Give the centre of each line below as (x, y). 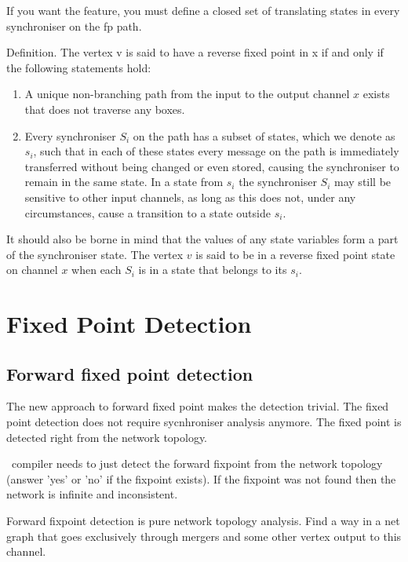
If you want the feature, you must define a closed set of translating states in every (203, 10)
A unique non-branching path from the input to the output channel (187, 94)
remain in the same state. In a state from (124, 182)
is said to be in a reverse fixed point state (295, 254)
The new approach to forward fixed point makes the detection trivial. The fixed (198, 406)
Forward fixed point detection (130, 373)
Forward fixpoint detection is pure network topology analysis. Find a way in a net (203, 521)
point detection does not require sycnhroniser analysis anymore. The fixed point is (204, 422)
